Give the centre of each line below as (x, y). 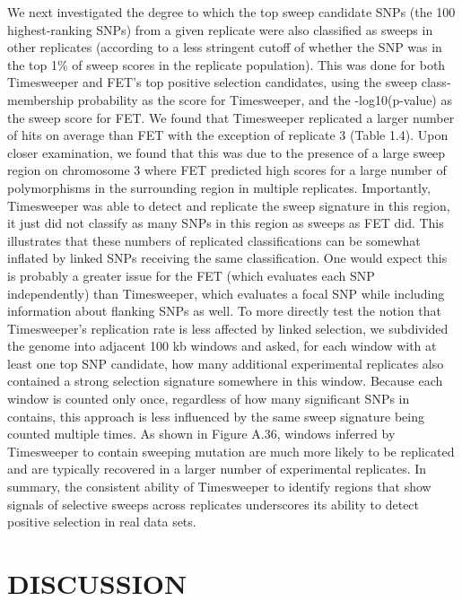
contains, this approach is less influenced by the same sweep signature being (216, 416)
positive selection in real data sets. (102, 522)
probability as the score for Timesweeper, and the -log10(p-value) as (265, 99)
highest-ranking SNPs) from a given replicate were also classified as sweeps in (220, 29)
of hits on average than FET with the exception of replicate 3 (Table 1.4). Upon (228, 135)
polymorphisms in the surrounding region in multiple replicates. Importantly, (219, 187)
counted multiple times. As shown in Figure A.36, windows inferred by (201, 434)
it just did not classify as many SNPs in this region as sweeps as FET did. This (226, 223)
